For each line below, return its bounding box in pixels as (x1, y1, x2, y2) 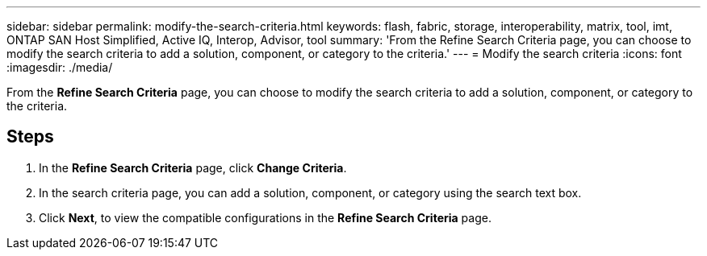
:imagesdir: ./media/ (6, 60, 113, 74)
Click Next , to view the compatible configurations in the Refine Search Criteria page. (39, 210, 492, 225)
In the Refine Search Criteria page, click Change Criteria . (39, 160, 347, 175)
